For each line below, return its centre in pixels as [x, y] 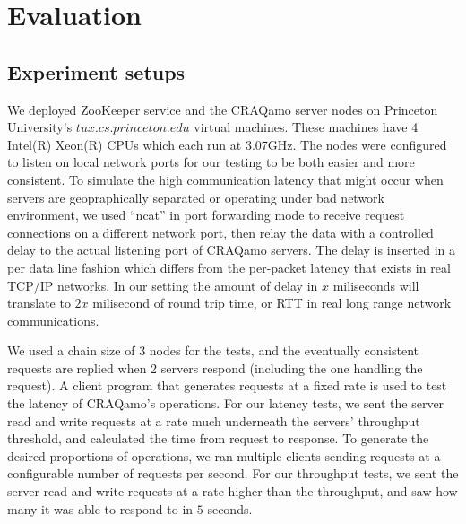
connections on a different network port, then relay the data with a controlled [220, 232]
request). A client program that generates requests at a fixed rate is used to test [227, 385]
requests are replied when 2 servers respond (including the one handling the [215, 367]
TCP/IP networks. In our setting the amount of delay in [163, 285]
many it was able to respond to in [100, 508]
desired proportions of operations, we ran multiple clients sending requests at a [224, 455]
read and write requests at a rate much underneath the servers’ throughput [214, 420]
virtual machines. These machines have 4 [306, 127]
